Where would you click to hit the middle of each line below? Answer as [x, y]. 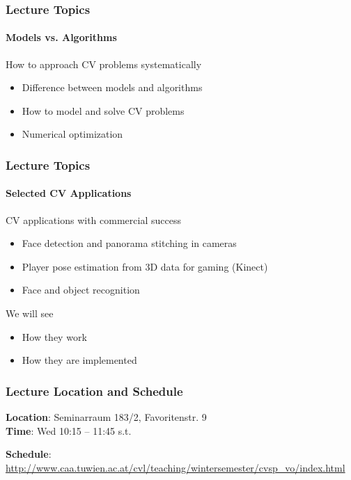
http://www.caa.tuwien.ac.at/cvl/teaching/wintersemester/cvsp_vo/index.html [175, 467]
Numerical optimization [72, 134]
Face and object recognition [81, 290]
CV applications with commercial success [93, 219]
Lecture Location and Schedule [94, 391]
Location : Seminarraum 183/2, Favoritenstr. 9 [106, 417]
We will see [30, 313]
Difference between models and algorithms [112, 87]
